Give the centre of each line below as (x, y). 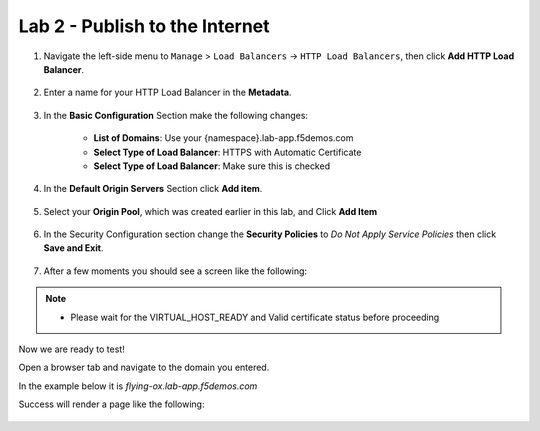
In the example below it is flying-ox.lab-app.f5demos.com (138, 386)
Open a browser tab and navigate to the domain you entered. (144, 367)
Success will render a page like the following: (111, 404)
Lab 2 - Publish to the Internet (144, 26)
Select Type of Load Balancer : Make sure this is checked (211, 166)
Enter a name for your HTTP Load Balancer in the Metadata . (167, 92)
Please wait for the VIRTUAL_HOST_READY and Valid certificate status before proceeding (255, 317)
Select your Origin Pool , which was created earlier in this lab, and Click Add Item (210, 211)
